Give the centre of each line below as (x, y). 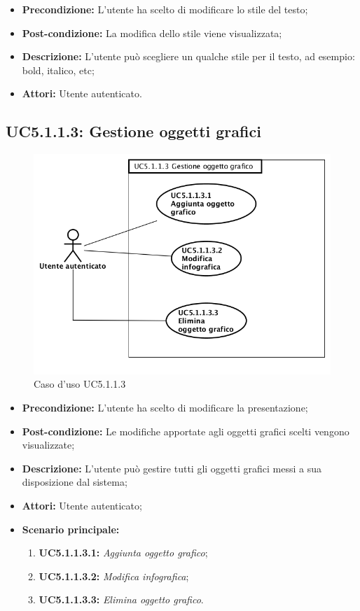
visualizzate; (48, 445)
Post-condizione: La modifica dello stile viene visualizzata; (152, 33)
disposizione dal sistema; (75, 482)
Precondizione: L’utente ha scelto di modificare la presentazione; (165, 407)
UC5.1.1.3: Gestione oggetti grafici (133, 131)
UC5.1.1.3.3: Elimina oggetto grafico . (121, 599)
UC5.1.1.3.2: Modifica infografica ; (114, 576)
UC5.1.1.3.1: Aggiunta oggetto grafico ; (123, 553)
